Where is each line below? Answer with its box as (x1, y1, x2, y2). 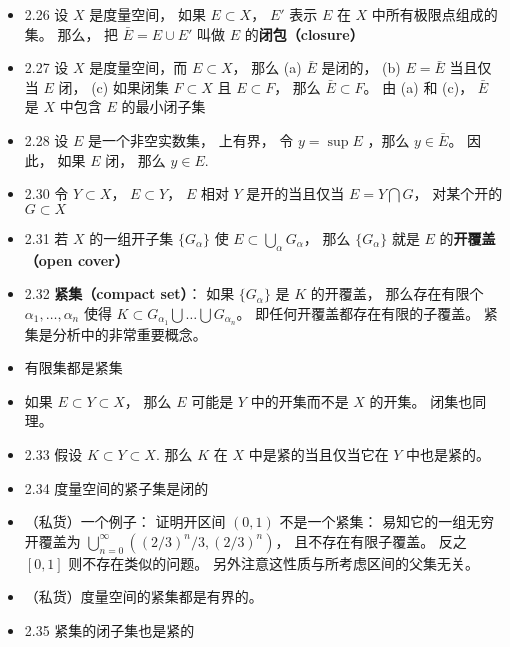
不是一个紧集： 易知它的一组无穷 (279, 511, 495, 532)
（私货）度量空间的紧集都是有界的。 (24, 586, 263, 607)
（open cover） (24, 249, 129, 270)
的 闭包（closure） (244, 23, 364, 44)
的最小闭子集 (121, 96, 206, 117)
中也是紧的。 (406, 443, 491, 464)
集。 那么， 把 (24, 23, 119, 44)
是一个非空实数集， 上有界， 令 (88, 129, 294, 150)
